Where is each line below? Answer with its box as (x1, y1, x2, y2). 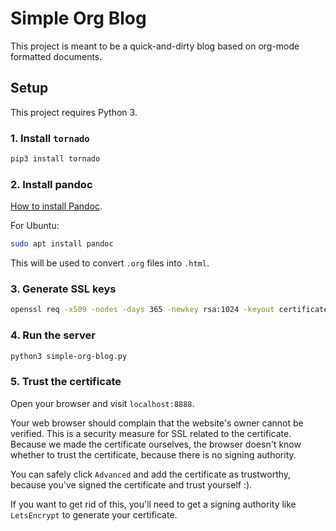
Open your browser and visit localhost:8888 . (10, 397, 195, 409)
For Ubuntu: (10, 220, 60, 232)
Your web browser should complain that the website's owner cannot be (10, 417, 304, 429)
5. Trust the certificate (10, 375, 122, 389)
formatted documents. (10, 50, 103, 62)
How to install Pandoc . (10, 200, 103, 212)
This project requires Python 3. (10, 106, 138, 118)
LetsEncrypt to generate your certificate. (10, 508, 178, 521)
